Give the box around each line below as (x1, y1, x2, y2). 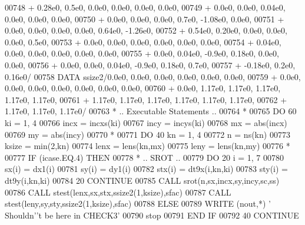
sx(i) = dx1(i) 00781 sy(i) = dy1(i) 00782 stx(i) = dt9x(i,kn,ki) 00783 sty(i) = (5, 163, 289, 175)
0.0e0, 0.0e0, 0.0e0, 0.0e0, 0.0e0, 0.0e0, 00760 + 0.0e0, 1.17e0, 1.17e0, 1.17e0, (5, 82, 281, 94)
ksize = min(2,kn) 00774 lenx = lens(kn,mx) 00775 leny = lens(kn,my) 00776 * (5, 140, 290, 152)
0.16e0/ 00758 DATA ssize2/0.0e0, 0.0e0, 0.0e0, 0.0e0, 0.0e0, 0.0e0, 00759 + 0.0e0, (5, 70, 301, 82)
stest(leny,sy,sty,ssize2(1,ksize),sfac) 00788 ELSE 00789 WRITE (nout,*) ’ (5, 197, 271, 210)
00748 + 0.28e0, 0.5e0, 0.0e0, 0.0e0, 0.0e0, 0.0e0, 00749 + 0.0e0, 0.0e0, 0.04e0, (5, 1, 286, 13)
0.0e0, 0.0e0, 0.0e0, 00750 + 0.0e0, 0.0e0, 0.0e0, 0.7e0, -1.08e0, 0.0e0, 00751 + (5, 12, 284, 25)
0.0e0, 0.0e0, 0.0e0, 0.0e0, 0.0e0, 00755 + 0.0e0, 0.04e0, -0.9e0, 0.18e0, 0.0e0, (5, 47, 279, 59)
